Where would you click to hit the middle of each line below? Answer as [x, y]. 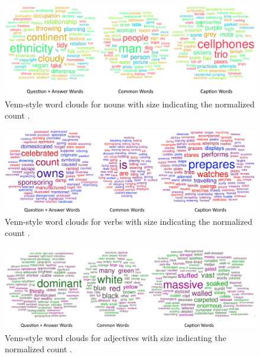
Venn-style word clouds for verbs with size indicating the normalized [129, 221]
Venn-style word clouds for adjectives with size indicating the [116, 337]
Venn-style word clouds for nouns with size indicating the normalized [130, 104]
